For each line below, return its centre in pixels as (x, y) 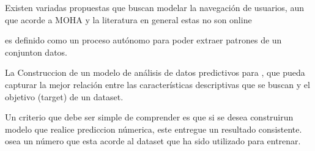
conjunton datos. (36, 52)
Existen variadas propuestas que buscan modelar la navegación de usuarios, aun (154, 7)
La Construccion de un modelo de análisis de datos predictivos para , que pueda (155, 72)
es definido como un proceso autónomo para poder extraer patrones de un (143, 40)
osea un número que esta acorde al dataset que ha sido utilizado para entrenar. (153, 141)
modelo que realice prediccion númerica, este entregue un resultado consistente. (154, 129)
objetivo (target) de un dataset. (64, 96)
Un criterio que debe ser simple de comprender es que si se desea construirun (149, 117)
